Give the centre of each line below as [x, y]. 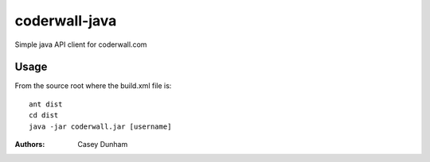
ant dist [46, 104]
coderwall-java [66, 21]
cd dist [44, 116]
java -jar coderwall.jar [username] [100, 126]
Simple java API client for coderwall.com [81, 44]
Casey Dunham [103, 145]
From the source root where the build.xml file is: [93, 86]
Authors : [30, 145]
